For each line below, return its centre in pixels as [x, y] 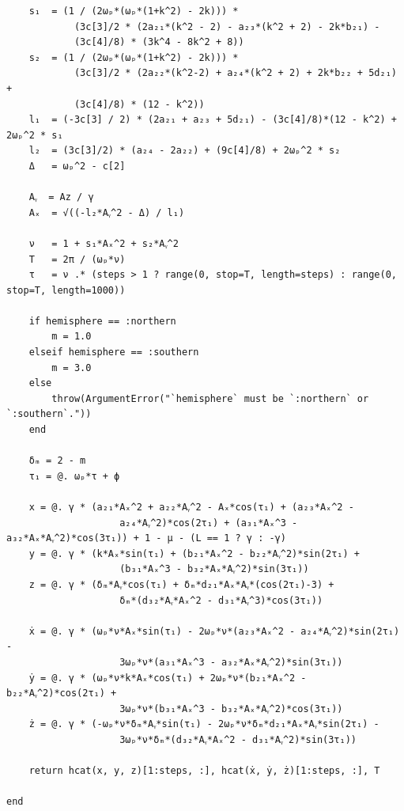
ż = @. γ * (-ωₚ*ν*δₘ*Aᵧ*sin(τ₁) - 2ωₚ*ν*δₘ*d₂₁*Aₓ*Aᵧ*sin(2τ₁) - [204, 724]
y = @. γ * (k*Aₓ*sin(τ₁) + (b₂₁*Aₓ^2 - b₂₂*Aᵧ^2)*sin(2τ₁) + [194, 553]
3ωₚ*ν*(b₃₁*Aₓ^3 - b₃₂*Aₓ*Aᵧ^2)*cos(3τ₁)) [231, 709]
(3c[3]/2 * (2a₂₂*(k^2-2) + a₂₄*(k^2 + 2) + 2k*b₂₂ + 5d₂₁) [235, 73]
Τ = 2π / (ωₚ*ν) [77, 259]
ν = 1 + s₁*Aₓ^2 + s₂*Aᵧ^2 [104, 243]
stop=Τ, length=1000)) [66, 290]
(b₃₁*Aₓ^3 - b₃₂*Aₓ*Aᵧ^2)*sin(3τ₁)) [214, 569]
